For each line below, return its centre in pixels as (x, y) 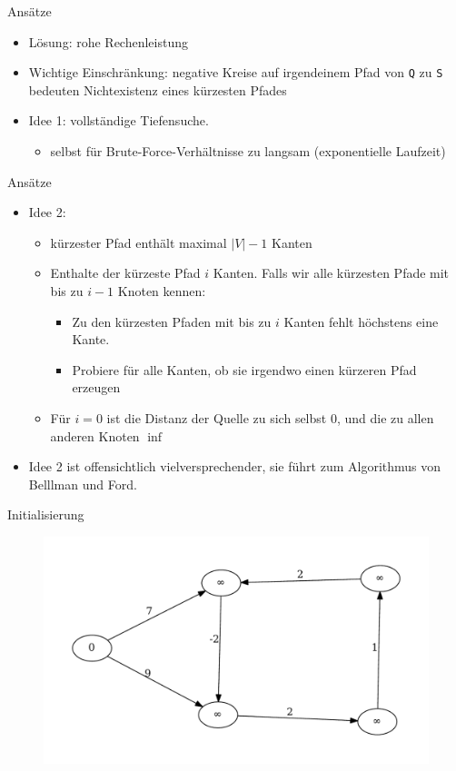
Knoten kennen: (162, 291)
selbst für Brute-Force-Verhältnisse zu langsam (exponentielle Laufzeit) (248, 151)
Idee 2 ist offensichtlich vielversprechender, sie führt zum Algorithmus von (235, 466)
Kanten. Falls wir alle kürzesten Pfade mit (331, 273)
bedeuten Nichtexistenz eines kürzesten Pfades (158, 89)
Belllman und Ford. (83, 484)
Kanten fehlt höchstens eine (361, 321)
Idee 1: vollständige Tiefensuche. (119, 120)
